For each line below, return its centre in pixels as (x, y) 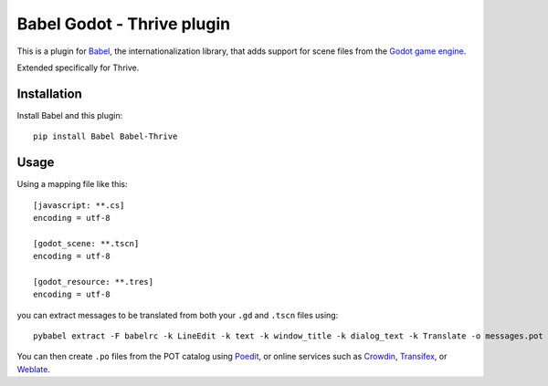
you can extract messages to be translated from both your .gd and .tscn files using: (178, 315)
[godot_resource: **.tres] (94, 282)
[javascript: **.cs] (79, 205)
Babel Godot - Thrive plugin (124, 24)
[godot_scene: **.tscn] (86, 243)
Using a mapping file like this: (72, 184)
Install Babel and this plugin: (70, 115)
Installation (49, 94)
